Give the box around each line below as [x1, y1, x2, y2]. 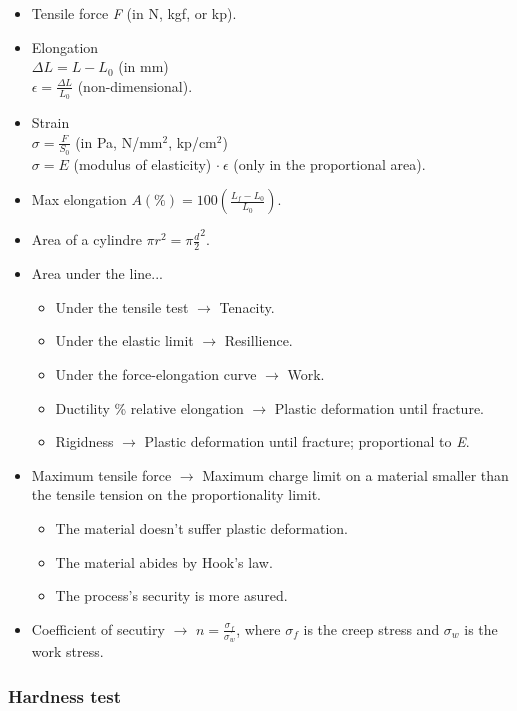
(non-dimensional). [77, 75, 193, 96]
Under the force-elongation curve [55, 364, 257, 385]
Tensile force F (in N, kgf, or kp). [31, 3, 237, 23]
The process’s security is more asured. [55, 585, 288, 606]
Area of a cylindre [31, 229, 142, 250]
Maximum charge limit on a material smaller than [202, 464, 509, 485]
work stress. [31, 641, 104, 662]
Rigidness [55, 431, 114, 452]
